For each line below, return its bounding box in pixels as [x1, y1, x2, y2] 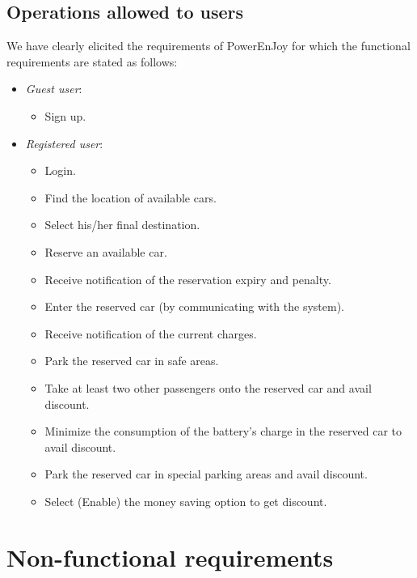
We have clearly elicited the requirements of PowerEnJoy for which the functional [6, 37, 411, 54]
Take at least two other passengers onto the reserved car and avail [44, 379, 372, 396]
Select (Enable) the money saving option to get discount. [44, 492, 327, 509]
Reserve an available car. [44, 243, 167, 260]
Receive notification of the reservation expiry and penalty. [44, 270, 331, 287]
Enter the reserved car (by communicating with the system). [44, 298, 344, 315]
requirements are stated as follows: [6, 53, 178, 70]
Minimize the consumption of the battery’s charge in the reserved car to [44, 423, 402, 440]
